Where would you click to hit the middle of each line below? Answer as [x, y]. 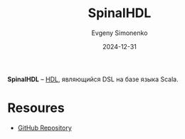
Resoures [36, 108]
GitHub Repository [45, 128]
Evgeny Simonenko [120, 33]
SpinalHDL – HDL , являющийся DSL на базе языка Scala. [93, 79]
